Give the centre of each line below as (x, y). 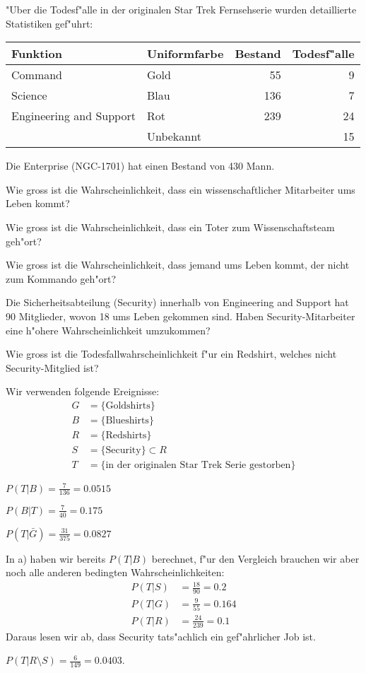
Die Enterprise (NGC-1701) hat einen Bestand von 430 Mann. (140, 166)
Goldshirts (128, 405)
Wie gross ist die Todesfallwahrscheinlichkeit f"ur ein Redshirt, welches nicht (171, 354)
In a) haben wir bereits (56, 558)
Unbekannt (174, 136)
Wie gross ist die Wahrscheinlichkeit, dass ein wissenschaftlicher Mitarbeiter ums (181, 189)
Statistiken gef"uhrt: (49, 23)
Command (37, 75)
